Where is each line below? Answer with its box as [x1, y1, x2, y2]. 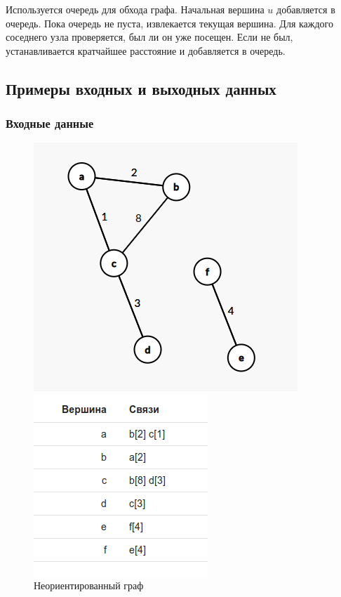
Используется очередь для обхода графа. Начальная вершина [6, 2, 265, 16]
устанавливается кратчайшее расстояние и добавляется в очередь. [6, 43, 286, 58]
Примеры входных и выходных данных [6, 77, 276, 99]
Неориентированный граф [34, 577, 144, 592]
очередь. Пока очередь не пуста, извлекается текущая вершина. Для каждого [6, 15, 333, 30]
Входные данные [6, 114, 94, 132]
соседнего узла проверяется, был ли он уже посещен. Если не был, [6, 29, 293, 44]
